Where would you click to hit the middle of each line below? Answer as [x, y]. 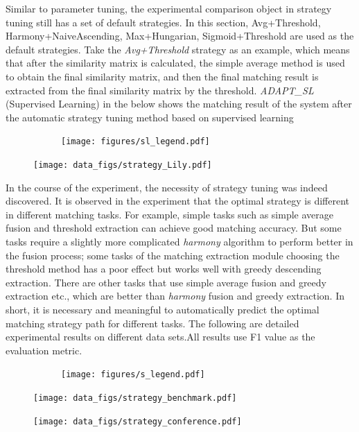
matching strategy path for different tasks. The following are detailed [152, 323]
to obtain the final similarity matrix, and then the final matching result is [162, 76]
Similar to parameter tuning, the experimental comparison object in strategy [169, 8]
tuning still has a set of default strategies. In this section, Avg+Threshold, [163, 22]
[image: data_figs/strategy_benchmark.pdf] [135, 398]
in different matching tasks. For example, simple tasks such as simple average [169, 214]
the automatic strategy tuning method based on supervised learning [150, 117]
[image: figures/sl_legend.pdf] [135, 142]
